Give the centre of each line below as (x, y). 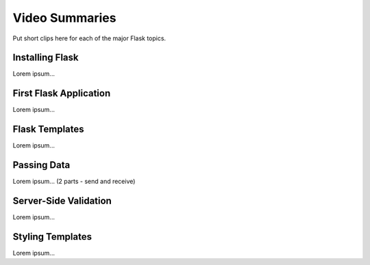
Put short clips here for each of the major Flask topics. (89, 38)
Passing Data (41, 165)
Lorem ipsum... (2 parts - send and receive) (74, 182)
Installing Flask (46, 58)
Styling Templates (52, 237)
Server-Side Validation (62, 200)
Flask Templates (49, 129)
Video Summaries (64, 18)
